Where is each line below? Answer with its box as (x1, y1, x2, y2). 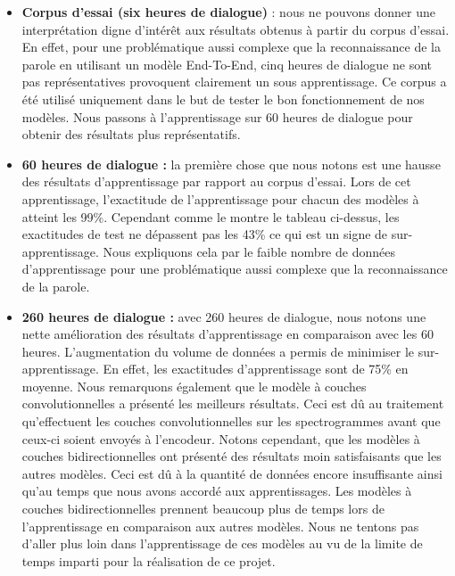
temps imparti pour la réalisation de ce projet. (21, 551, 276, 570)
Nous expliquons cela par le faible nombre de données (103, 242, 395, 260)
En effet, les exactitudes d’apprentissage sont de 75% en (103, 359, 409, 378)
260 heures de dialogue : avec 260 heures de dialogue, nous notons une (21, 307, 426, 325)
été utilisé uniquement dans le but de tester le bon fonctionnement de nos (21, 89, 425, 108)
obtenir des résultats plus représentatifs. (21, 125, 241, 144)
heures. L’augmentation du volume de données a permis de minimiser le (21, 341, 415, 360)
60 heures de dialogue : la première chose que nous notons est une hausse (21, 154, 441, 173)
